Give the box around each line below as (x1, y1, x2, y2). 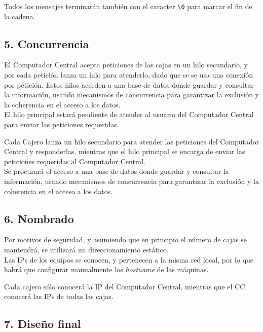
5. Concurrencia (4, 35, 89, 51)
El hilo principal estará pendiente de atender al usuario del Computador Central (4, 109, 254, 120)
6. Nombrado (4, 210, 74, 226)
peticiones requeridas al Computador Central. (4, 156, 146, 166)
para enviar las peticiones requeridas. (4, 119, 119, 130)
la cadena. (4, 11, 35, 21)
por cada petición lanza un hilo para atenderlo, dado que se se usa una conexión (4, 69, 253, 80)
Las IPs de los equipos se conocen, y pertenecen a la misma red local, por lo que (4, 254, 254, 265)
